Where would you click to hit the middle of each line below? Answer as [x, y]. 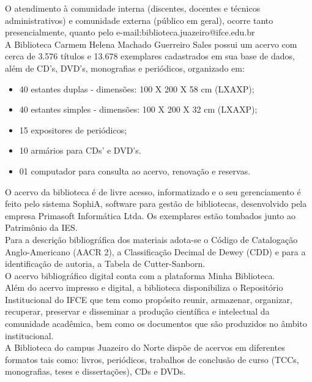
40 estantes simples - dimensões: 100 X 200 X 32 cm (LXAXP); [138, 109]
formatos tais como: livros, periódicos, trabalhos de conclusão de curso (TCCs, [152, 359]
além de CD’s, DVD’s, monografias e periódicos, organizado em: [125, 68]
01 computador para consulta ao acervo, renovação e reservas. [135, 170]
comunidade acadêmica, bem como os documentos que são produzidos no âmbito [156, 324]
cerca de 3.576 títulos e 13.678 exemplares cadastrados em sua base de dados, [150, 56]
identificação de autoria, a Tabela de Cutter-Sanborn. [105, 264]
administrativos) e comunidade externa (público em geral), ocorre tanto [139, 20]
